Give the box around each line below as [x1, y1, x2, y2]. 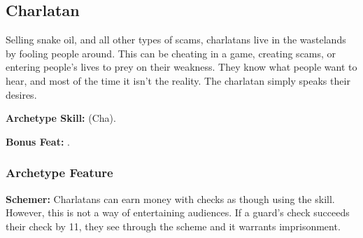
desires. [6, 87, 37, 101]
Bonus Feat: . [6, 134, 70, 148]
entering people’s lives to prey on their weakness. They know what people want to [6, 59, 357, 74]
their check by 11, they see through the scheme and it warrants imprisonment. [6, 218, 341, 233]
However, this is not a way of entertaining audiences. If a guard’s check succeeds [6, 205, 350, 220]
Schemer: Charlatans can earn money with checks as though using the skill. [6, 191, 335, 206]
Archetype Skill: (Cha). [6, 111, 116, 125]
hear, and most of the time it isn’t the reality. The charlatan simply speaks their [6, 73, 350, 87]
